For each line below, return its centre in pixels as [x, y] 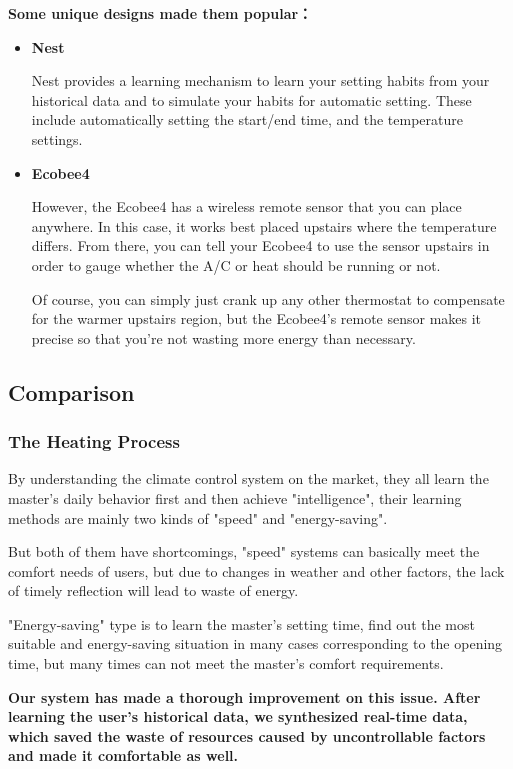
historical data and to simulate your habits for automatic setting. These [251, 99]
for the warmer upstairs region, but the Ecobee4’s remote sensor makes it [256, 318]
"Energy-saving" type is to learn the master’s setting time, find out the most [241, 623]
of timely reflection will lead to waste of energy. [153, 590]
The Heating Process [94, 441]
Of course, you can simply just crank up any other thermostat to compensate [268, 298]
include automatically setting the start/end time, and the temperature [247, 119]
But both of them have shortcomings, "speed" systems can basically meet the [244, 551]
